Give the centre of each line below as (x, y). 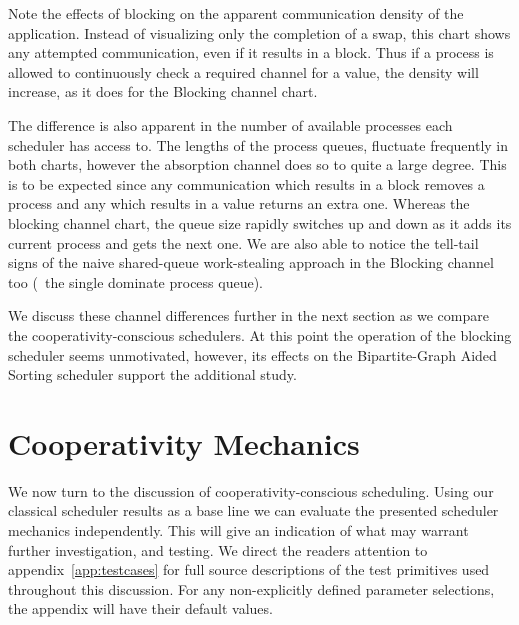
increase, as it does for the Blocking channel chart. (163, 91)
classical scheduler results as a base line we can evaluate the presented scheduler (253, 510)
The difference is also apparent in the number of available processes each (230, 124)
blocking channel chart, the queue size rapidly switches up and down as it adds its (260, 222)
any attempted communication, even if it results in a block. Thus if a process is (251, 52)
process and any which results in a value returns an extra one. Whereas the (239, 203)
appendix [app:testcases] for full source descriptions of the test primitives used (249, 569)
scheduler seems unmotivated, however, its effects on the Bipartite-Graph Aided (252, 354)
